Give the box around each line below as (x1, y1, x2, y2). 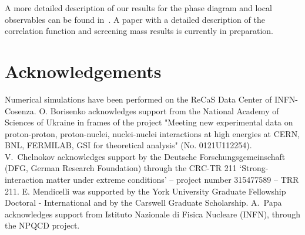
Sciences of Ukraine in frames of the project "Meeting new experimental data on (5, 116, 293, 128)
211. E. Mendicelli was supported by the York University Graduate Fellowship (5, 185, 286, 197)
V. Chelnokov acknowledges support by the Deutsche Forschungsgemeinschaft (5, 150, 286, 162)
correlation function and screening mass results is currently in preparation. (5, 25, 273, 37)
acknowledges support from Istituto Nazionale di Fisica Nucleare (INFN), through (5, 207, 300, 220)
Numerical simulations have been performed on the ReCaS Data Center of (5, 93, 272, 105)
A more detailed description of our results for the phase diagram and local (5, 2, 272, 13)
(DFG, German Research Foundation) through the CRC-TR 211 (5, 162, 237, 174)
